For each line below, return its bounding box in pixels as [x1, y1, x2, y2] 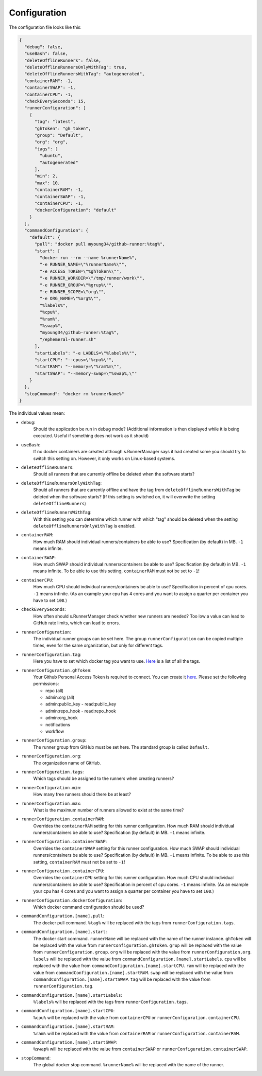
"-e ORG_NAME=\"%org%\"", [39, 296, 101, 301]
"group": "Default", [34, 133, 83, 138]
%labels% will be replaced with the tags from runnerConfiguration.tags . [33, 999, 188, 1005]
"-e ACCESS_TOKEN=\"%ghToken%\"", [39, 268, 122, 274]
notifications [45, 722, 70, 727]
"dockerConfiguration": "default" [34, 207, 116, 213]
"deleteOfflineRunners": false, [24, 57, 101, 63]
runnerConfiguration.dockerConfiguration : [21, 897, 122, 903]
